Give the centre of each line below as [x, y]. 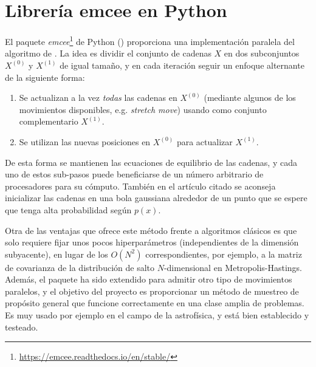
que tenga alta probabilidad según [68, 209]
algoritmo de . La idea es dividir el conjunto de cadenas [108, 53]
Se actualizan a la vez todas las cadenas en [98, 98]
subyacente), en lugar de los [57, 254]
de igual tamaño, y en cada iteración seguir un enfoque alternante [182, 65]
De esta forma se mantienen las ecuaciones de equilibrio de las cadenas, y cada [151, 162]
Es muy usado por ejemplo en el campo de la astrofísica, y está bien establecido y [157, 315]
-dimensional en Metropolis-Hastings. [233, 267]
